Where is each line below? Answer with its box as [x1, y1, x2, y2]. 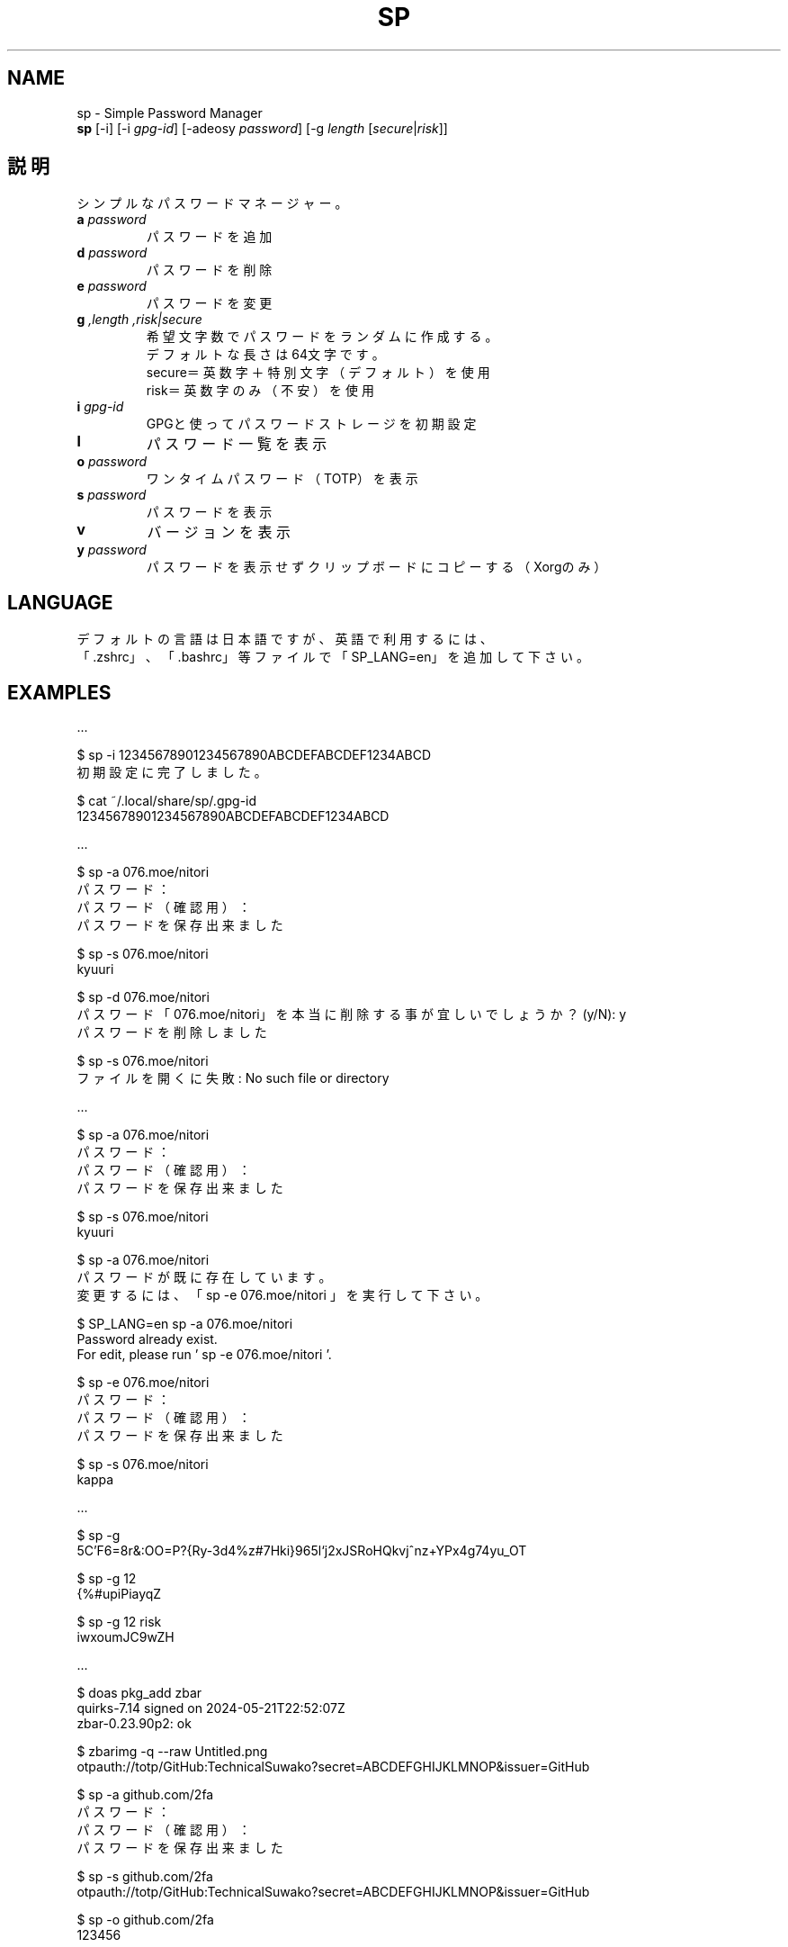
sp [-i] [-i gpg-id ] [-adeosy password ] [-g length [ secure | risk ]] [76, 120, 448, 136]
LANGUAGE [7, 590, 113, 614]
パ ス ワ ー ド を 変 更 [146, 295, 273, 311]
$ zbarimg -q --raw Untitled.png [76, 1744, 268, 1760]
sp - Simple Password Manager [76, 104, 263, 121]
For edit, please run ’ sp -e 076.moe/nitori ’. [76, 1347, 332, 1363]
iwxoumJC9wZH [76, 1629, 175, 1645]
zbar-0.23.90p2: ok [76, 1716, 192, 1732]
